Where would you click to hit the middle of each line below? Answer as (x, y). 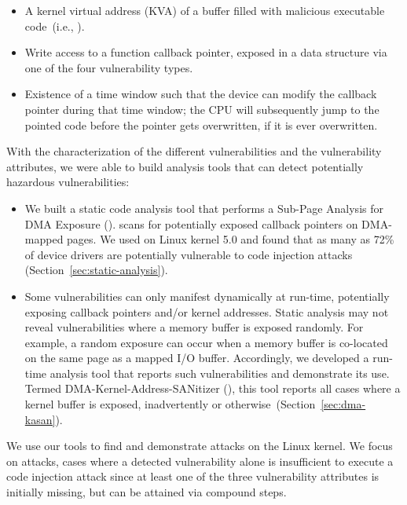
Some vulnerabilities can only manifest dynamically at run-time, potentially (207, 296)
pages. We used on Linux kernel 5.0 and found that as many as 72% (231, 239)
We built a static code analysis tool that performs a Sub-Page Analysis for (204, 208)
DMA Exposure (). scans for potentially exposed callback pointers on (191, 223)
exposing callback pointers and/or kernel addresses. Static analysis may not (207, 311)
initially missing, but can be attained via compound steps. (147, 492)
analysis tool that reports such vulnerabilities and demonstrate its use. (220, 373)
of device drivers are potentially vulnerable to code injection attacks (189, 254)
